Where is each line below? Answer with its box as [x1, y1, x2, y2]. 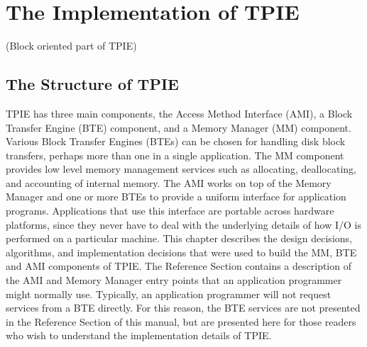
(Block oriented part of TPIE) [6, 38, 137, 53]
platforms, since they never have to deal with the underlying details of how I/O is [6, 217, 361, 232]
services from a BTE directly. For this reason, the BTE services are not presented [6, 300, 361, 315]
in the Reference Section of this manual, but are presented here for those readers [6, 314, 356, 329]
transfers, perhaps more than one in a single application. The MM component [6, 147, 344, 162]
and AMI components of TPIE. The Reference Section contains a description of [6, 258, 351, 273]
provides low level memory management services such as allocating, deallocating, [6, 161, 356, 176]
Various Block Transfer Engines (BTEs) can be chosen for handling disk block [6, 134, 346, 149]
